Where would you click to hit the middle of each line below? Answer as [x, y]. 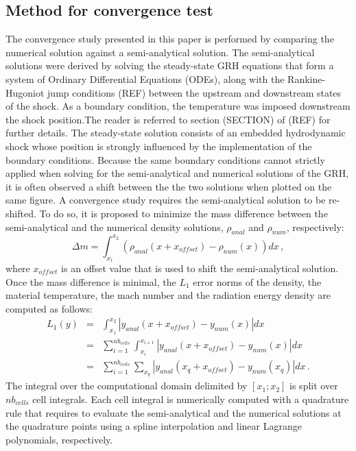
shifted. [21, 213]
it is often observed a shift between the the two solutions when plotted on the [169, 186]
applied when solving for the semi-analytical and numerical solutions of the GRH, [177, 173]
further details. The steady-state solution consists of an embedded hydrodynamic [176, 133]
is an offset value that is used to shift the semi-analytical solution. [200, 268]
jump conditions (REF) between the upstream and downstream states [194, 92]
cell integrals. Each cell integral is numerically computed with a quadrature [191, 399]
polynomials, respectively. [59, 439]
